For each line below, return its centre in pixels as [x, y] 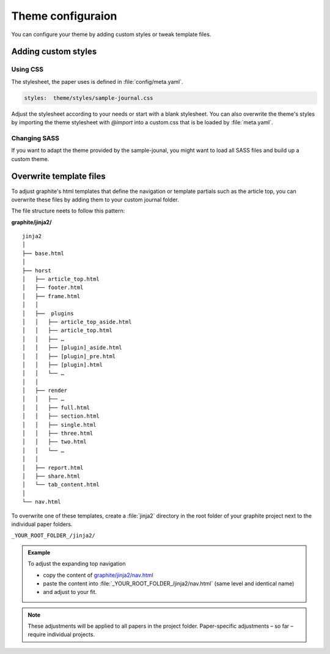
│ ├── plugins [48, 313]
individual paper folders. [42, 524]
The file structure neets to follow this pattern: [68, 211]
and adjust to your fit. [70, 592]
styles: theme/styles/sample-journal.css [89, 98]
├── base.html [43, 253]
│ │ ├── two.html [54, 442]
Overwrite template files [59, 177]
